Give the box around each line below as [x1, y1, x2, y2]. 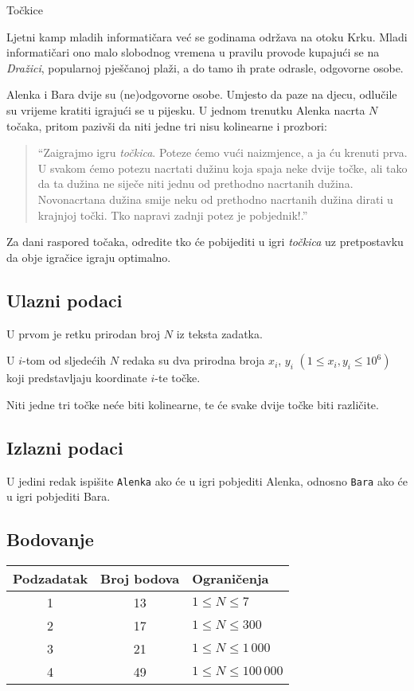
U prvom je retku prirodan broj [6, 325, 161, 342]
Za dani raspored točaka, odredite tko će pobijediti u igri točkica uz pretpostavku [6, 233, 404, 250]
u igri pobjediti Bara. [6, 488, 111, 505]
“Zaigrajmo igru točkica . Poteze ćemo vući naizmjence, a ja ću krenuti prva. [37, 144, 408, 161]
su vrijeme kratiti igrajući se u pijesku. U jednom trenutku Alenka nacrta [6, 101, 365, 118]
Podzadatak [13, 568, 88, 588]
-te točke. [154, 369, 201, 386]
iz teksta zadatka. [176, 325, 263, 342]
